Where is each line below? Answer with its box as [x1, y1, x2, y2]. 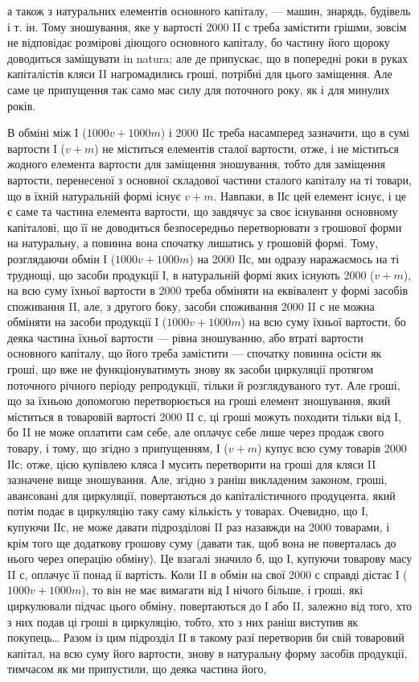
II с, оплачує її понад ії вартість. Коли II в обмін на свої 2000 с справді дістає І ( [7, 565, 408, 582]
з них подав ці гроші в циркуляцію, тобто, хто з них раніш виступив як [7, 613, 359, 630]
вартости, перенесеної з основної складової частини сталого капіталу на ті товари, [7, 171, 412, 188]
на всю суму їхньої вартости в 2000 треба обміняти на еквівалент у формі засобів [7, 282, 409, 299]
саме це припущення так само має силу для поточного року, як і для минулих [7, 81, 390, 97]
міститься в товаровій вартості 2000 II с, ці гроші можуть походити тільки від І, [7, 407, 401, 424]
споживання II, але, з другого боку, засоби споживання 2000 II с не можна [7, 297, 375, 314]
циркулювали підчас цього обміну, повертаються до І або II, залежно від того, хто [7, 597, 413, 614]
